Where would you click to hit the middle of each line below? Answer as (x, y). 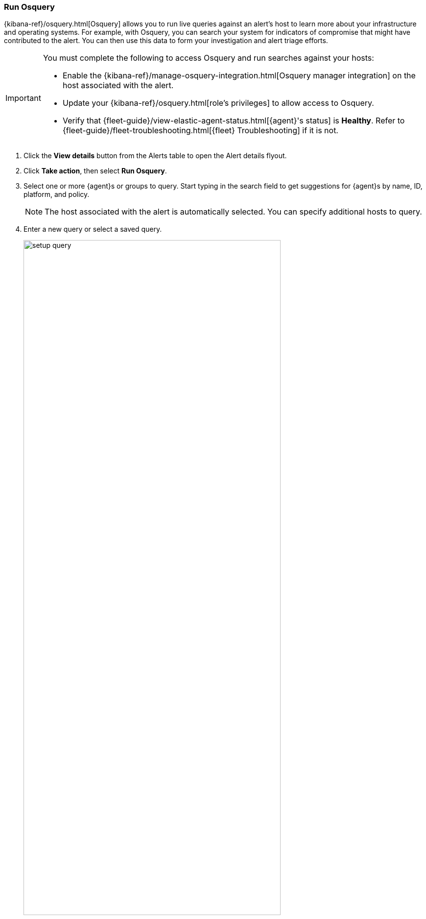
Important (23, 98)
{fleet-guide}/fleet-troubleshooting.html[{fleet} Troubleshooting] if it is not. (200, 131)
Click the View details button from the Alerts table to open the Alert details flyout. (155, 156)
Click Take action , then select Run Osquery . (95, 171)
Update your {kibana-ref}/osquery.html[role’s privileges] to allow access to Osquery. (218, 103)
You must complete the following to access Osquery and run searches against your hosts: (208, 58)
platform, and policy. (57, 194)
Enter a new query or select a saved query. (93, 229)
